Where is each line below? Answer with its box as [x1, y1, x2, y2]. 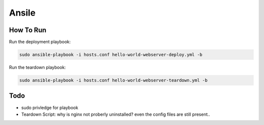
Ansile [9, 7, 36, 18]
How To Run [9, 26, 46, 34]
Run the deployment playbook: [9, 39, 71, 45]
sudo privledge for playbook [21, 104, 78, 110]
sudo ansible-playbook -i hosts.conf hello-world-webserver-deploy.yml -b [19, 52, 203, 58]
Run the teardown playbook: [9, 64, 66, 70]
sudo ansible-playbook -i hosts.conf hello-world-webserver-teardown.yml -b [19, 78, 208, 83]
